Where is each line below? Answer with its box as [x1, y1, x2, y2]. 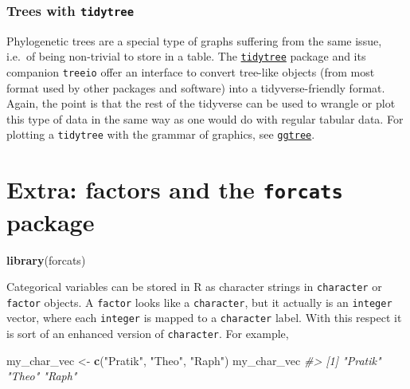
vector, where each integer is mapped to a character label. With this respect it [6, 309, 402, 326]
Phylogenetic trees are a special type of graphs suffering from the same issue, [6, 32, 382, 49]
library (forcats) [6, 251, 86, 268]
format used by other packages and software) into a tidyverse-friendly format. [6, 79, 385, 96]
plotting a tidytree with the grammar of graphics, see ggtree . [6, 126, 315, 143]
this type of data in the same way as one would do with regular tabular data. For [6, 110, 404, 127]
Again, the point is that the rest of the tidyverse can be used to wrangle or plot [6, 95, 396, 112]
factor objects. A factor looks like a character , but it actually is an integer [6, 293, 392, 310]
